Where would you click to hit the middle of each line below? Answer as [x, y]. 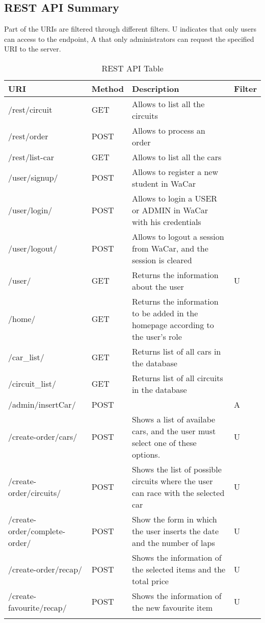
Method [108, 88]
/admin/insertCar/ [42, 404]
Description [155, 88]
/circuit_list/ [32, 384]
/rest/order [28, 136]
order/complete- [37, 531]
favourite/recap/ [37, 607]
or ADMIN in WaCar [170, 210]
